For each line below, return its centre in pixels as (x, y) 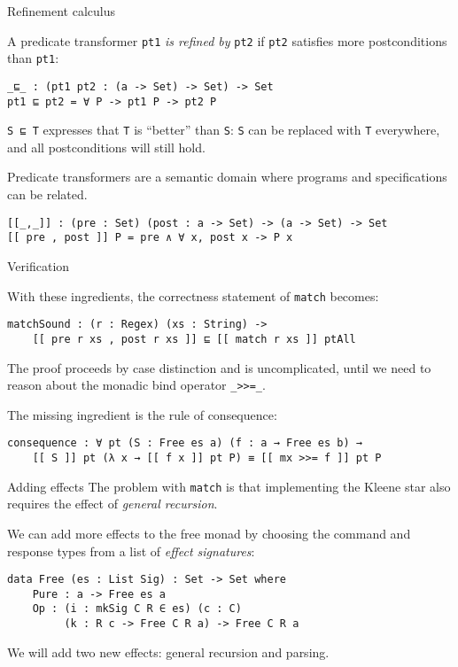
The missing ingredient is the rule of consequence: (142, 414)
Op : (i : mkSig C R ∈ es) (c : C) (137, 609)
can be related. (47, 194)
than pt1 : (33, 58)
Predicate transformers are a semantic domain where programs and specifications (227, 177)
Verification (39, 265)
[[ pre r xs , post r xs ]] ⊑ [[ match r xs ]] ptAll (194, 339)
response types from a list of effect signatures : (131, 551)
